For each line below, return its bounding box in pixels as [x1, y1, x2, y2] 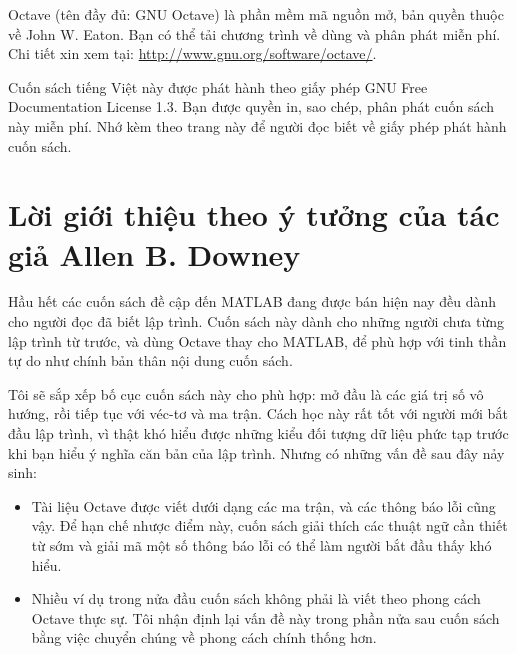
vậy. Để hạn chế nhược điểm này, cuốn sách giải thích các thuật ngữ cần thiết [31, 515, 508, 536]
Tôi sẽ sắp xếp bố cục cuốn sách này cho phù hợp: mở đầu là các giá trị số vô [8, 383, 484, 404]
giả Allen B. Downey [8, 233, 301, 274]
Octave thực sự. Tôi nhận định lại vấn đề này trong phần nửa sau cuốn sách [31, 607, 500, 628]
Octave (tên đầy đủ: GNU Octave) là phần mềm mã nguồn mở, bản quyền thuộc [8, 4, 504, 24]
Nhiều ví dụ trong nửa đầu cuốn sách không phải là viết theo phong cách [31, 588, 481, 609]
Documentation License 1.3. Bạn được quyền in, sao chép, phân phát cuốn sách [8, 96, 495, 117]
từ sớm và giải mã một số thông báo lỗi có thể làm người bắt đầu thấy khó [31, 535, 492, 555]
